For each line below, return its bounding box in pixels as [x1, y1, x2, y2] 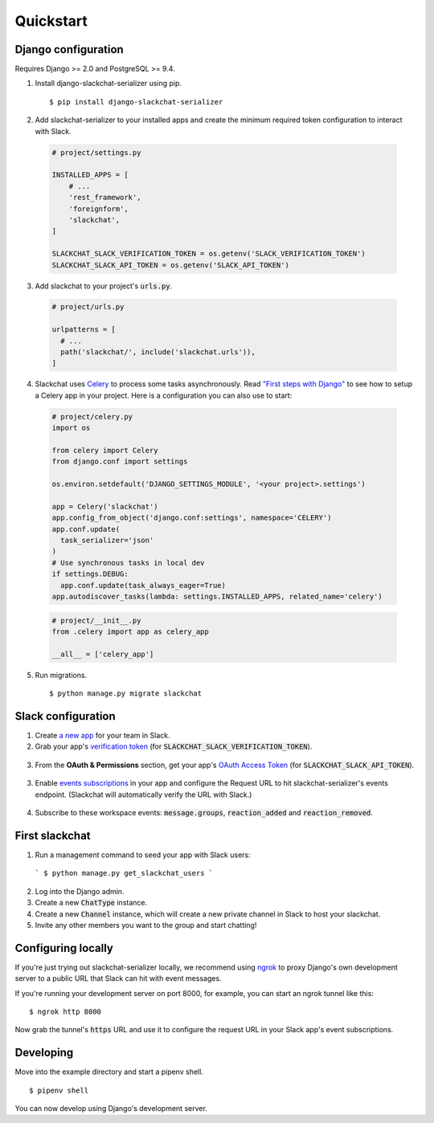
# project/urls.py [51, 302, 125, 312]
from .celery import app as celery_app [51, 627, 209, 636]
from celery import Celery [51, 446, 158, 455]
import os [51, 423, 91, 433]
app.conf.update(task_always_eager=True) [60, 581, 227, 590]
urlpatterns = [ [51, 325, 117, 334]
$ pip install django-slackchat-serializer [49, 97, 223, 106]
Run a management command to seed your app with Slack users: [35, 850, 251, 860]
